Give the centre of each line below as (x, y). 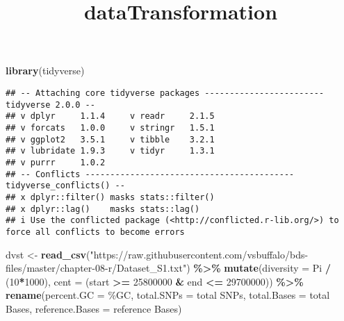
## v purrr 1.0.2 (56, 162)
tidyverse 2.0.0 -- (50, 105)
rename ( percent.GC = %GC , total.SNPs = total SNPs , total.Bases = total (168, 295)
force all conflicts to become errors (95, 232)
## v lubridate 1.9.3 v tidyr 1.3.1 (110, 151)
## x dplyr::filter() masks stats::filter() (110, 197)
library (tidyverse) (45, 71)
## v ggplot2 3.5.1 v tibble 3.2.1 (110, 139)
